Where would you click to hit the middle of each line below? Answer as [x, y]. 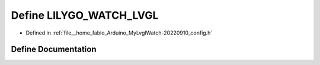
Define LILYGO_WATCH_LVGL [85, 15]
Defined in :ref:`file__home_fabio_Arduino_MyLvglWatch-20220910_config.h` [119, 33]
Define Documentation [54, 49]
